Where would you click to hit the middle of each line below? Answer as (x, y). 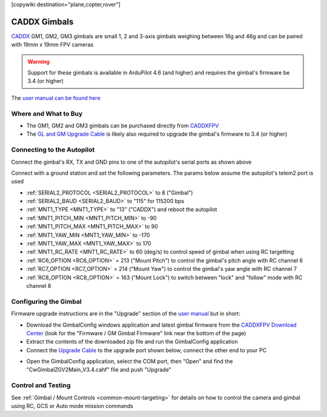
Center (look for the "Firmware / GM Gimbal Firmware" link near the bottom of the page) (136, 333)
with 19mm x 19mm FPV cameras (52, 45)
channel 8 (39, 286)
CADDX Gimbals (42, 22)
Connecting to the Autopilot (53, 150)
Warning (38, 61)
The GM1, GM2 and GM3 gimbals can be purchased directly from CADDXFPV (123, 125)
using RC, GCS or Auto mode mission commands (72, 406)
